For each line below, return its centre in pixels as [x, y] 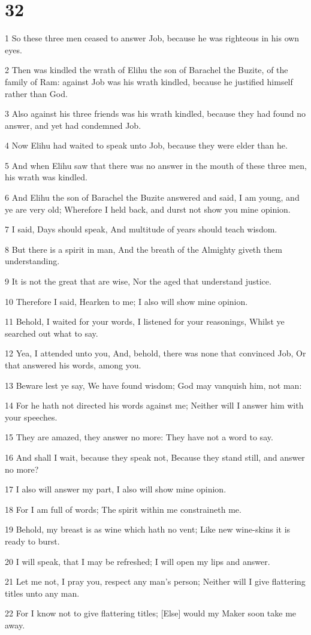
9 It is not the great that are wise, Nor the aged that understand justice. [138, 281]
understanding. [32, 261]
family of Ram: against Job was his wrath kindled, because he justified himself [149, 81]
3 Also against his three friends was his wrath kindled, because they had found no [155, 114]
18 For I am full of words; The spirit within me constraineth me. [123, 509]
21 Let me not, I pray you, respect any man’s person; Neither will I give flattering [155, 581]
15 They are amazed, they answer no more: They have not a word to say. [139, 437]
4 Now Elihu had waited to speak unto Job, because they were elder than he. [146, 145]
